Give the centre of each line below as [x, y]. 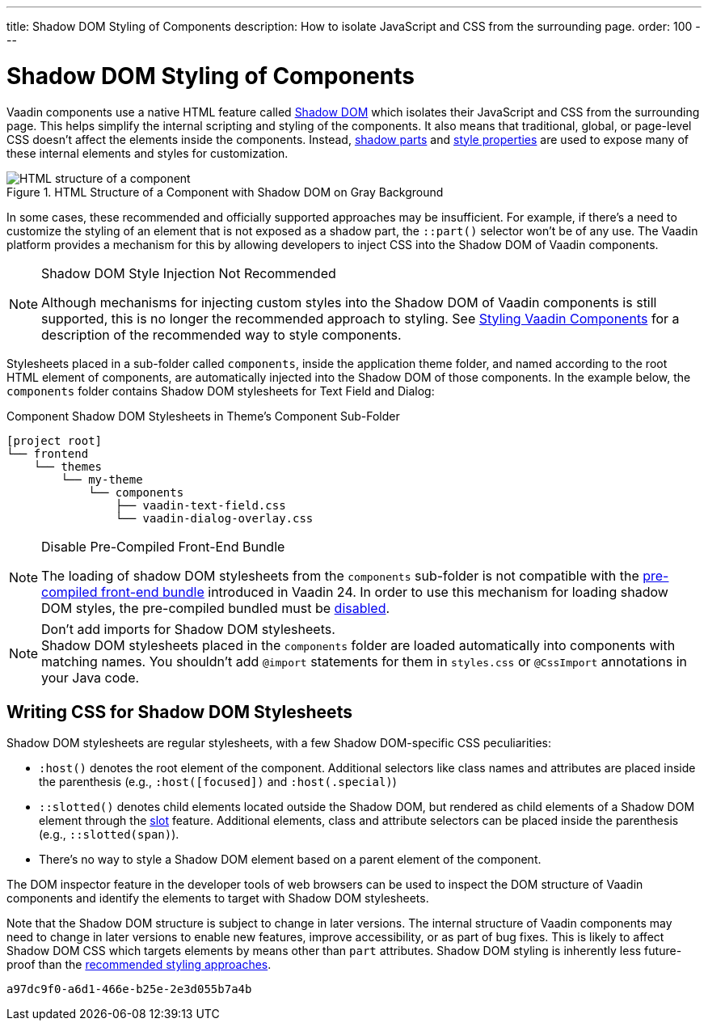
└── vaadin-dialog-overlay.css [214, 518]
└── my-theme [102, 479]
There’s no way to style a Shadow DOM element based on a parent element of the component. [290, 860]
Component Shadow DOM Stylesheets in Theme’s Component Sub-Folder [203, 416]
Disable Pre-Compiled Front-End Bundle [163, 546]
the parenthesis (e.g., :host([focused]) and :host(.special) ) [218, 782]
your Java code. [91, 677]
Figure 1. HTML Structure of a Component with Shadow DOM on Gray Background [225, 192]
